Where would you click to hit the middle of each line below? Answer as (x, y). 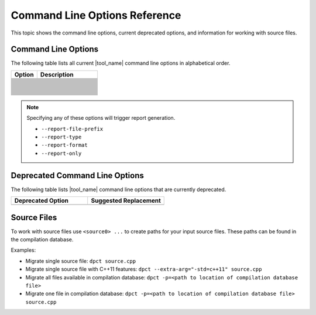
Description (57, 74)
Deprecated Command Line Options (78, 175)
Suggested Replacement (126, 200)
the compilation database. (42, 239)
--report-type (61, 137)
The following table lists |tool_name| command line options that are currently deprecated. (118, 189)
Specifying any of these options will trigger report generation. (101, 118)
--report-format (64, 145)
